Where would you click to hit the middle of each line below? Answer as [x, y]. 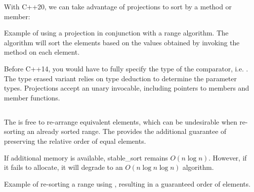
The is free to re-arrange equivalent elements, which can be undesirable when [121, 121]
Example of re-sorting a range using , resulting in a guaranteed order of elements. [127, 183]
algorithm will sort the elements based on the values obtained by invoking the [122, 42]
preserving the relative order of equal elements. [75, 141]
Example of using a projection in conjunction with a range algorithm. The [116, 33]
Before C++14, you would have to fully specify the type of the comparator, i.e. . [126, 68]
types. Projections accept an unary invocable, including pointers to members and [127, 88]
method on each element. [42, 52]
